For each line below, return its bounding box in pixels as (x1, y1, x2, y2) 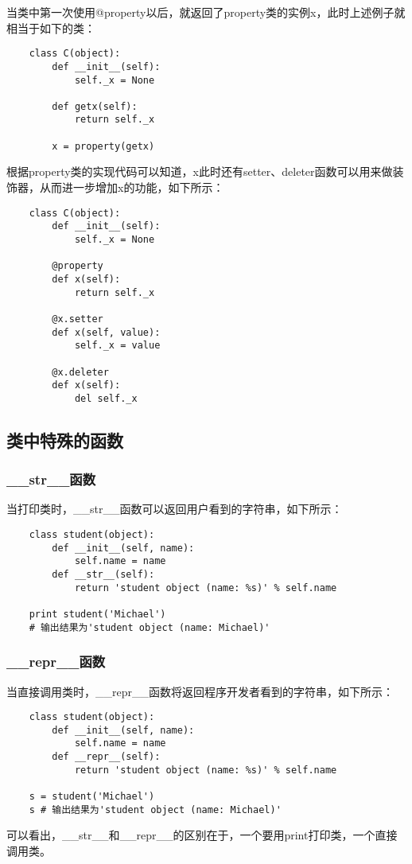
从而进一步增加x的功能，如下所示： (39, 179, 224, 196)
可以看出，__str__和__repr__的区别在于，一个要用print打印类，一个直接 (6, 827, 398, 843)
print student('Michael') (29, 609, 166, 620)
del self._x (74, 392, 138, 404)
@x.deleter (52, 366, 109, 378)
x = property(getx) (52, 140, 155, 152)
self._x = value (74, 340, 161, 352)
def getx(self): (52, 100, 138, 112)
